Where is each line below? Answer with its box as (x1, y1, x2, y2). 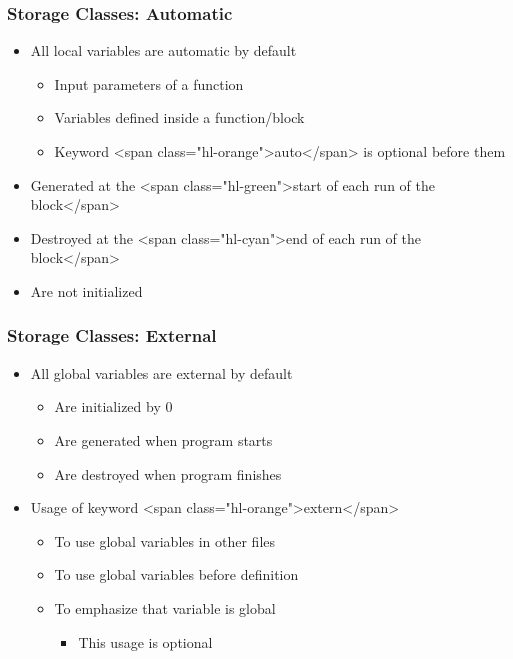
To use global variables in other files (54, 530, 276, 551)
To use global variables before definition (54, 564, 299, 585)
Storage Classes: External (7, 323, 217, 348)
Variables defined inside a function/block (54, 107, 305, 128)
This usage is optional (78, 631, 213, 652)
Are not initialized (30, 280, 143, 301)
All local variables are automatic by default (30, 40, 297, 61)
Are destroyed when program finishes (54, 463, 282, 484)
